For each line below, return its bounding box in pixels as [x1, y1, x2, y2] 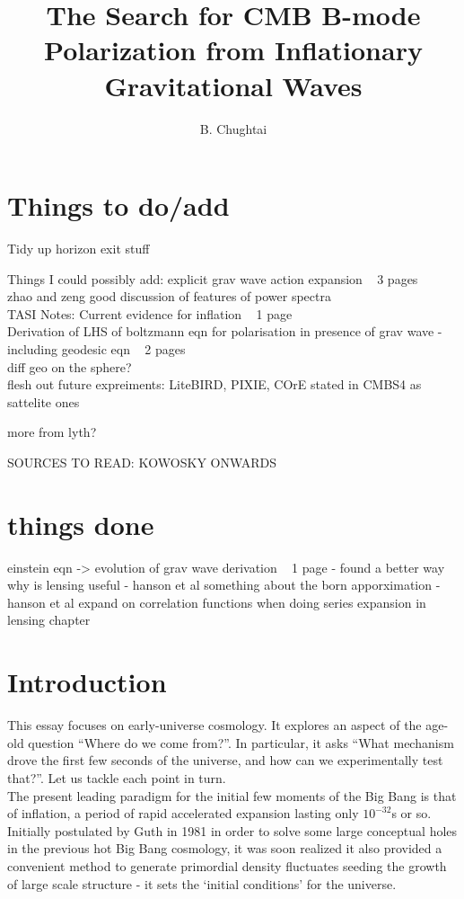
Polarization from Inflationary [44, 31, 423, 68]
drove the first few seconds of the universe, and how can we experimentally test [7, 751, 443, 770]
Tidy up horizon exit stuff [7, 239, 150, 258]
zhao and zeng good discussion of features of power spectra [7, 287, 331, 306]
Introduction [7, 663, 167, 700]
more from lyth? [7, 423, 97, 441]
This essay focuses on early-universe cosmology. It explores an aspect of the [7, 716, 422, 734]
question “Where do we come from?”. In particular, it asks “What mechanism [28, 733, 454, 752]
